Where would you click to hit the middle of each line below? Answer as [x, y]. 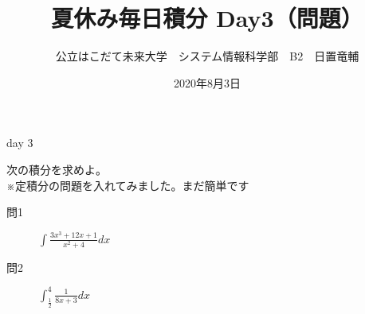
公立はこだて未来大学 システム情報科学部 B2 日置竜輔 [207, 56]
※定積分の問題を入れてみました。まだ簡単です [128, 185]
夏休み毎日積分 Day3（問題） [207, 18]
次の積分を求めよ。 [57, 169]
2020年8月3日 [207, 82]
